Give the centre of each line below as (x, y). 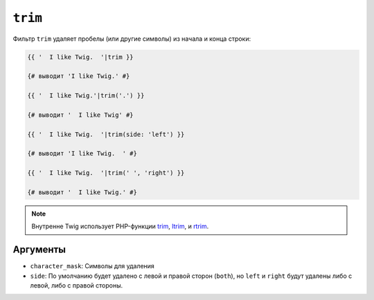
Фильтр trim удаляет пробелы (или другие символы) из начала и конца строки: (132, 39)
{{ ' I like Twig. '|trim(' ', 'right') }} (106, 173)
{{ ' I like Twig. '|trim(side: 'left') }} (106, 134)
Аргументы (39, 250)
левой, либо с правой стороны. (77, 285)
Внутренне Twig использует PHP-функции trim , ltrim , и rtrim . (120, 226)
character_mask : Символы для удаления (92, 266)
